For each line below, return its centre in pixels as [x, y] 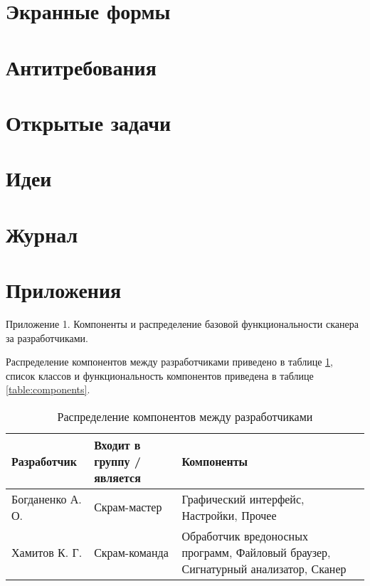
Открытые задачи [89, 122]
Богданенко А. [47, 499]
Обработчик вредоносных [245, 536]
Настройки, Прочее [229, 515]
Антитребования [81, 66]
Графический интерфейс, [243, 499]
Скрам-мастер [128, 507]
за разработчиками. [47, 337]
